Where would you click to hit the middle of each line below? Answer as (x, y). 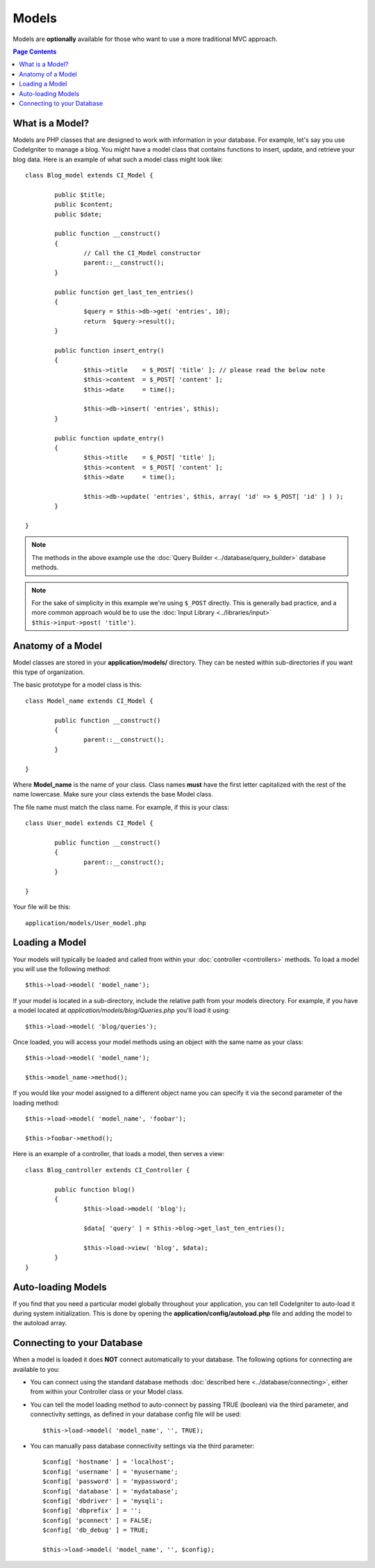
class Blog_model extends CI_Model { (90, 175)
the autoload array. (40, 1323)
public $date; (78, 214)
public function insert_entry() (109, 350)
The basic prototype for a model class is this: (77, 685)
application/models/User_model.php (86, 923)
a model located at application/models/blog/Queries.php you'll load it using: (122, 1010)
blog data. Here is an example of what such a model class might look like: (118, 159)
